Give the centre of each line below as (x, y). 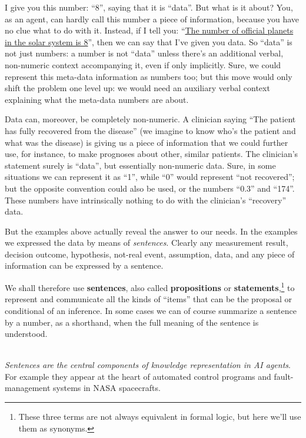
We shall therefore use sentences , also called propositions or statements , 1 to (150, 287)
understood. (26, 334)
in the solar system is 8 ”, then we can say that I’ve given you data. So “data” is (149, 41)
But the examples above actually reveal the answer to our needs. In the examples (151, 231)
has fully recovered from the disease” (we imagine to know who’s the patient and (150, 130)
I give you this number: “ (50, 7)
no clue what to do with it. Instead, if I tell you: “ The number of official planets (149, 30)
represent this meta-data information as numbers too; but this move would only (149, 76)
